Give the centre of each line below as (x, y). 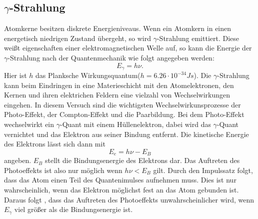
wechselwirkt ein (29, 124)
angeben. (18, 160)
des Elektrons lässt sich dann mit (55, 144)
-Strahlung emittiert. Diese (198, 38)
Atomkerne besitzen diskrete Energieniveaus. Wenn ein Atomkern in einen (118, 28)
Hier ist (15, 75)
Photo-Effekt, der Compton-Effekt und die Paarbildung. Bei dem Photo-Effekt (124, 114)
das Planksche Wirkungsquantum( (88, 75)
